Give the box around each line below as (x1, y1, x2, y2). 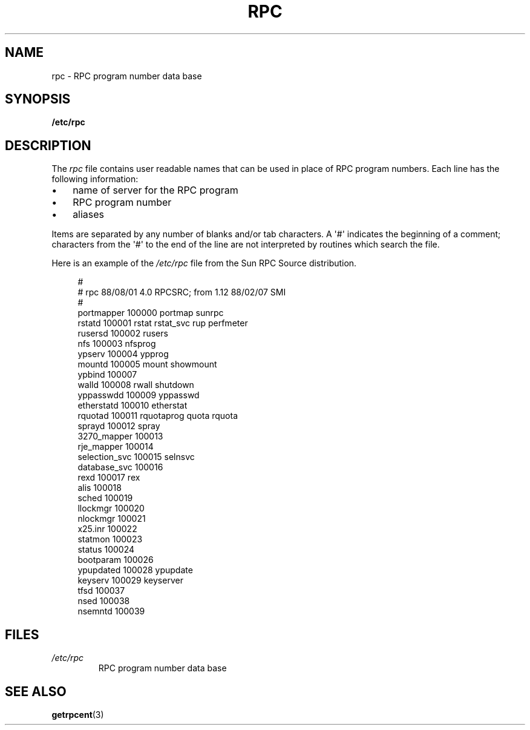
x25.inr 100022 (77, 524, 137, 534)
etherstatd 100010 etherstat (77, 400, 188, 411)
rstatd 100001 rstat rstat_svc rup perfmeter (77, 318, 248, 329)
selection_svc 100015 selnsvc (77, 452, 195, 462)
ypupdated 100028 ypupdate (77, 565, 193, 576)
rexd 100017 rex (77, 472, 140, 483)
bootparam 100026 (77, 554, 154, 565)
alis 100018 (77, 482, 122, 493)
